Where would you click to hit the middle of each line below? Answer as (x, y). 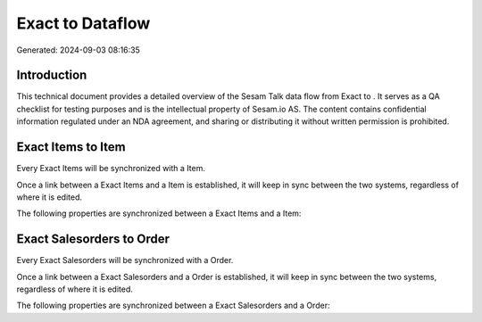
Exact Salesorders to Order (93, 239)
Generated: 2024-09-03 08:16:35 (78, 50)
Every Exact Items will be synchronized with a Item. (111, 169)
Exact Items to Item (71, 147)
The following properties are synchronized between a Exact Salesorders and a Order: (173, 305)
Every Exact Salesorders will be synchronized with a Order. (125, 260)
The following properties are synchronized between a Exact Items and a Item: (159, 213)
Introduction (52, 75)
